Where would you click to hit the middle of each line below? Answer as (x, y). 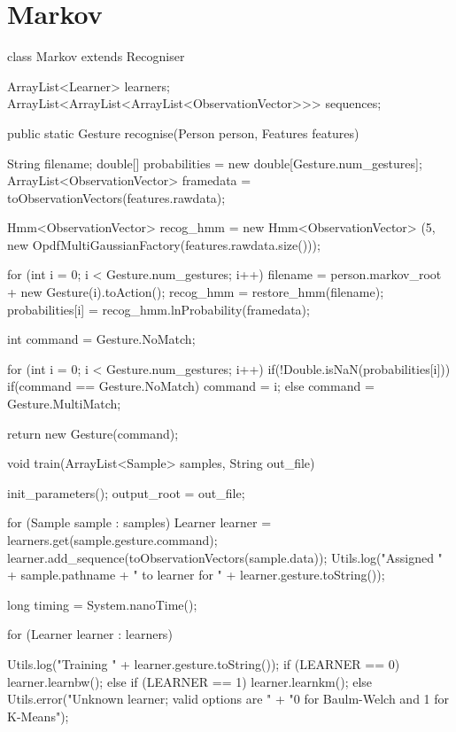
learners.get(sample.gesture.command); (112, 540)
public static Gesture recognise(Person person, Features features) (183, 132)
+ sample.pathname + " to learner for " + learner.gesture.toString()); (196, 575)
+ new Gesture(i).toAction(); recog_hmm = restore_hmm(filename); (196, 292)
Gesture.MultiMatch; (64, 404)
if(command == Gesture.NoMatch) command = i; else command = (191, 386)
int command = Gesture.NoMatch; (101, 339)
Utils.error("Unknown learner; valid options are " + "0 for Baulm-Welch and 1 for (228, 699)
